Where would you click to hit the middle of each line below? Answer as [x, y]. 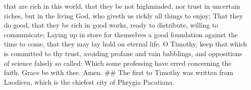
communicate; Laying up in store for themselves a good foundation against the [121, 34]
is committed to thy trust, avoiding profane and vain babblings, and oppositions [123, 53]
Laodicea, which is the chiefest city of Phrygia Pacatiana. [89, 82]
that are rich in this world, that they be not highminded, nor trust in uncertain [122, 6]
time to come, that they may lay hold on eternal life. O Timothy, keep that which [125, 44]
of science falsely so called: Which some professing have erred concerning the [118, 63]
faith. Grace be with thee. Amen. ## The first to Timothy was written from [119, 72]
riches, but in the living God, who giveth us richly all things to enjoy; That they [124, 15]
